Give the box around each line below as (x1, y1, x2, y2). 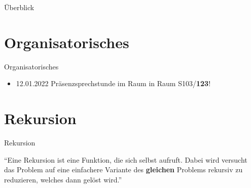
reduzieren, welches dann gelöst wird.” (4, 174, 122, 184)
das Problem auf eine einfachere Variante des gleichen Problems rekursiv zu (4, 164, 243, 175)
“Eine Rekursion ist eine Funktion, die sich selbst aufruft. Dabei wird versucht (4, 154, 247, 165)
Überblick (4, 2, 34, 12)
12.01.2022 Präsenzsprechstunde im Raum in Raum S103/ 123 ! (16, 78, 211, 89)
